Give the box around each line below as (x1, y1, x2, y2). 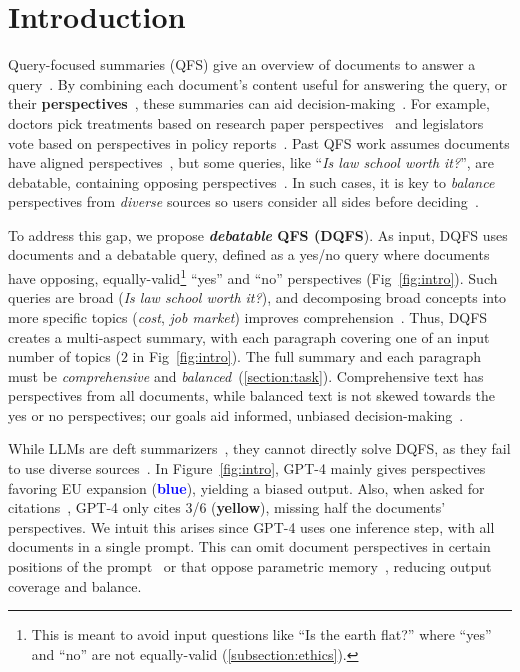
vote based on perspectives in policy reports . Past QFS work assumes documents (8, 132, 510, 153)
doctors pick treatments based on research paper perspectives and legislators (8, 112, 484, 133)
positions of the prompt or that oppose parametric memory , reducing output (8, 556, 492, 577)
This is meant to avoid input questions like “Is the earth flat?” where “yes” (31, 624, 492, 645)
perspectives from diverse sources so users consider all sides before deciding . (8, 191, 479, 212)
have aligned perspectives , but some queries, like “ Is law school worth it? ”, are (8, 152, 495, 173)
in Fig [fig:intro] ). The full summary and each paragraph (132, 346, 482, 367)
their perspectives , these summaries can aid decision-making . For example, (8, 93, 490, 114)
